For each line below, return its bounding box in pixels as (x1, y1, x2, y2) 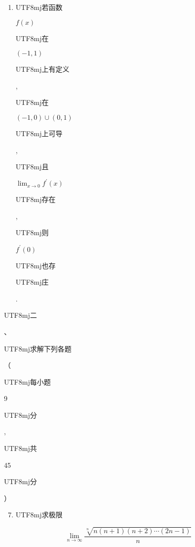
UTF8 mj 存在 (15, 194, 56, 204)
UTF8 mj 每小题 (4, 376, 51, 387)
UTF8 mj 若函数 (15, 2, 63, 12)
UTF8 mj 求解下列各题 (4, 343, 72, 353)
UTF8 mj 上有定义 (15, 64, 70, 74)
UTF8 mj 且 (15, 161, 49, 172)
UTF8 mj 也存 (15, 260, 56, 270)
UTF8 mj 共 (4, 443, 37, 453)
